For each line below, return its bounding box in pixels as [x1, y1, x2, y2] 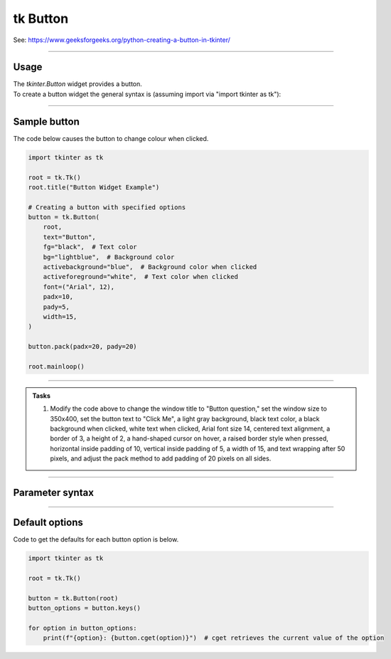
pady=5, [43, 302, 70, 311]
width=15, [43, 312, 77, 320]
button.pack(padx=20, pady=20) [28, 342, 138, 351]
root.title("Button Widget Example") [28, 183, 160, 191]
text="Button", [43, 233, 96, 241]
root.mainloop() [28, 362, 85, 370]
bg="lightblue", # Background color [43, 253, 175, 261]
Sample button [13, 115, 80, 127]
